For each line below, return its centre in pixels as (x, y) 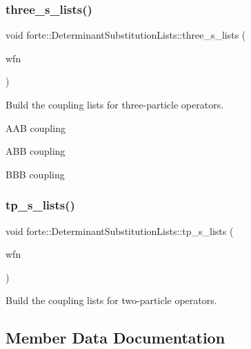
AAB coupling (36, 128)
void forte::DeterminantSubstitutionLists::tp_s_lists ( (120, 230)
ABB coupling (36, 151)
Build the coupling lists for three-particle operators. (115, 104)
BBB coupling (35, 174)
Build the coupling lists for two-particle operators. (111, 300)
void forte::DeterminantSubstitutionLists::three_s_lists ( (126, 35)
